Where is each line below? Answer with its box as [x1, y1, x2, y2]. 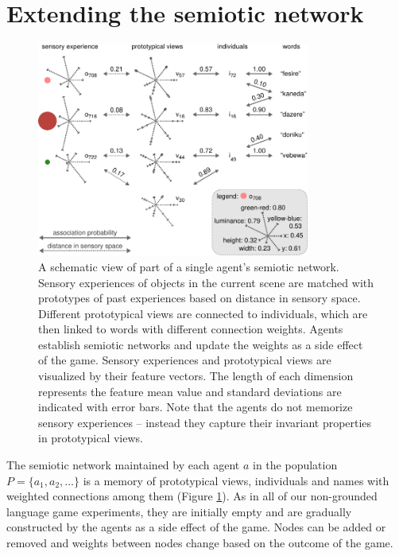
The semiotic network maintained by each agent [6, 457, 240, 473]
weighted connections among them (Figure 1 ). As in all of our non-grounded [6, 488, 378, 504]
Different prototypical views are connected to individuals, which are [38, 305, 368, 321]
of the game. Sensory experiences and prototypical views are [38, 352, 331, 368]
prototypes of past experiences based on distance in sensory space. [38, 290, 361, 306]
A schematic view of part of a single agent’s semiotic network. [38, 258, 339, 274]
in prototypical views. [38, 430, 143, 446]
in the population [253, 457, 338, 473]
